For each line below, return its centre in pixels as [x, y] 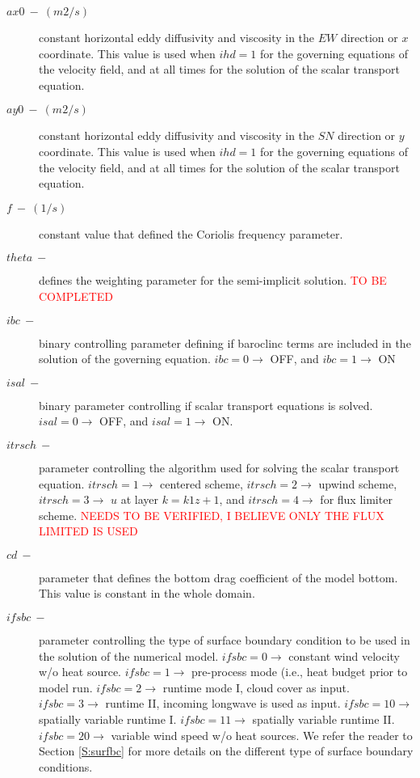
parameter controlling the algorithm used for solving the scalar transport [219, 467]
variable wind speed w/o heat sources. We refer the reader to [262, 735]
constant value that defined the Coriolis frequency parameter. [191, 233]
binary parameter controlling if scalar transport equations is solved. [206, 405]
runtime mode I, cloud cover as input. [256, 687]
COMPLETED [76, 296]
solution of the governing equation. [125, 359]
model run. [66, 687]
